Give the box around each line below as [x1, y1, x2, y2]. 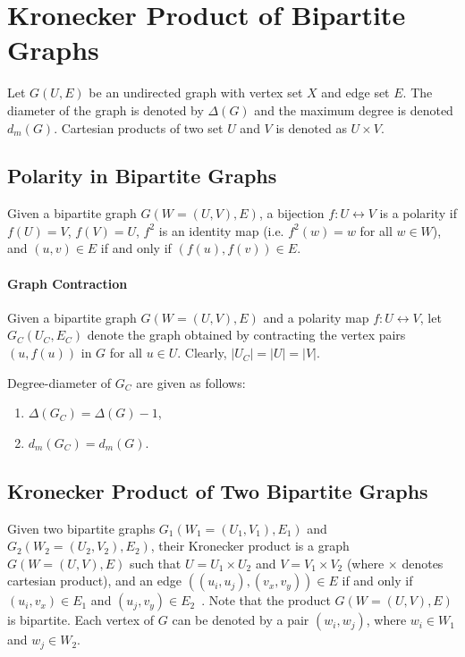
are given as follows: [136, 373, 246, 392]
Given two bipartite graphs [7, 518, 156, 537]
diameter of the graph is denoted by [7, 100, 204, 119]
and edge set [321, 83, 390, 102]
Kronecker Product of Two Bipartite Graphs [7, 476, 428, 504]
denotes [402, 553, 444, 572]
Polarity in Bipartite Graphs [7, 162, 277, 190]
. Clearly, [177, 343, 227, 362]
